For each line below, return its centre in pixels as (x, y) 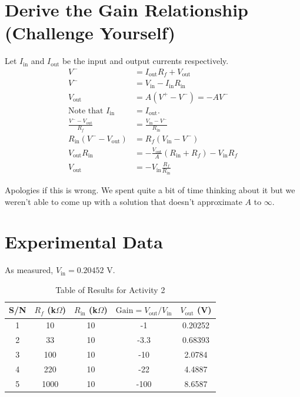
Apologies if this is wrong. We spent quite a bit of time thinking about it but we (150, 189)
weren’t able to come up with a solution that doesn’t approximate (124, 201)
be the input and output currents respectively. (145, 61)
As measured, (29, 270)
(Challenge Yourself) (90, 33)
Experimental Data (84, 242)
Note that (86, 111)
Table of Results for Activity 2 (110, 289)
